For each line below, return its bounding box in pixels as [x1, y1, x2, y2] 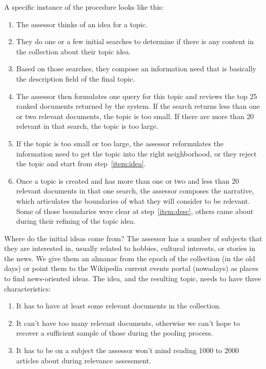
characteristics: [4, 283, 51, 294]
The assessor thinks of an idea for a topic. [16, 18, 148, 29]
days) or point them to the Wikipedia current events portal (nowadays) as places [4, 263, 258, 274]
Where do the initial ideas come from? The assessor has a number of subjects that [4, 232, 262, 243]
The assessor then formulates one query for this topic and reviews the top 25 [16, 90, 257, 101]
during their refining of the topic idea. [16, 216, 136, 226]
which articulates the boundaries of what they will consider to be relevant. [16, 195, 250, 206]
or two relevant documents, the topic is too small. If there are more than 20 [16, 110, 254, 121]
